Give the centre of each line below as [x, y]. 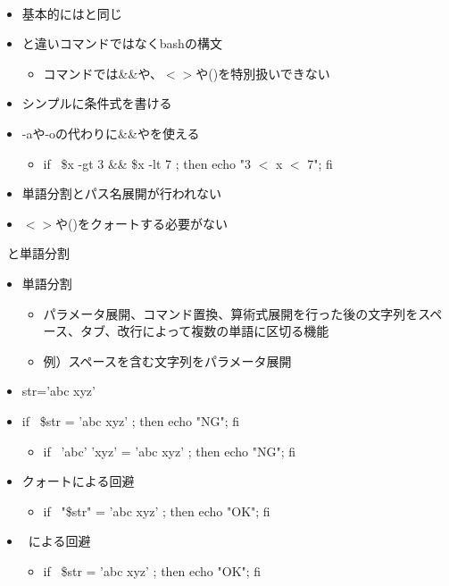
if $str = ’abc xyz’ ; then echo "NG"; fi [131, 420]
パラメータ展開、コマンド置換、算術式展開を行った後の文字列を [231, 313]
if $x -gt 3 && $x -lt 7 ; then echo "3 [147, 163]
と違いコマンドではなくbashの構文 [122, 43]
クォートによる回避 [78, 481]
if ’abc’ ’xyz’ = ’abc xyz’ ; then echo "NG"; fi [170, 451]
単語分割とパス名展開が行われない [122, 193]
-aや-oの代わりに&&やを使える [111, 133]
